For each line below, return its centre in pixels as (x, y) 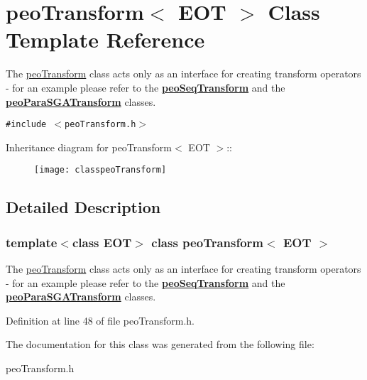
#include (26, 125)
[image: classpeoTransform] (100, 170)
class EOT (102, 242)
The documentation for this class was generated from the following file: (160, 344)
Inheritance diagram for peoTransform (89, 147)
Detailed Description (83, 207)
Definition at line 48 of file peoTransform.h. (100, 320)
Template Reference (105, 39)
